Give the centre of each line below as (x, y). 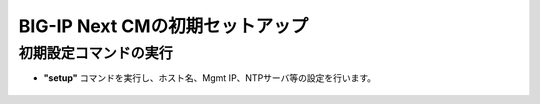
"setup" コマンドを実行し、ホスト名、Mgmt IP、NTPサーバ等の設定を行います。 (210, 78)
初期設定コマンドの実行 (96, 53)
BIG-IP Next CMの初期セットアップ (163, 26)
